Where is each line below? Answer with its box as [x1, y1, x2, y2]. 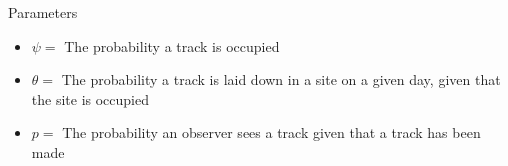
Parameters [8, 2, 78, 22]
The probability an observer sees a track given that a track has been [62, 122, 481, 143]
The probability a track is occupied [64, 35, 280, 56]
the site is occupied [31, 88, 149, 109]
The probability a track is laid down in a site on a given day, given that [61, 69, 501, 90]
